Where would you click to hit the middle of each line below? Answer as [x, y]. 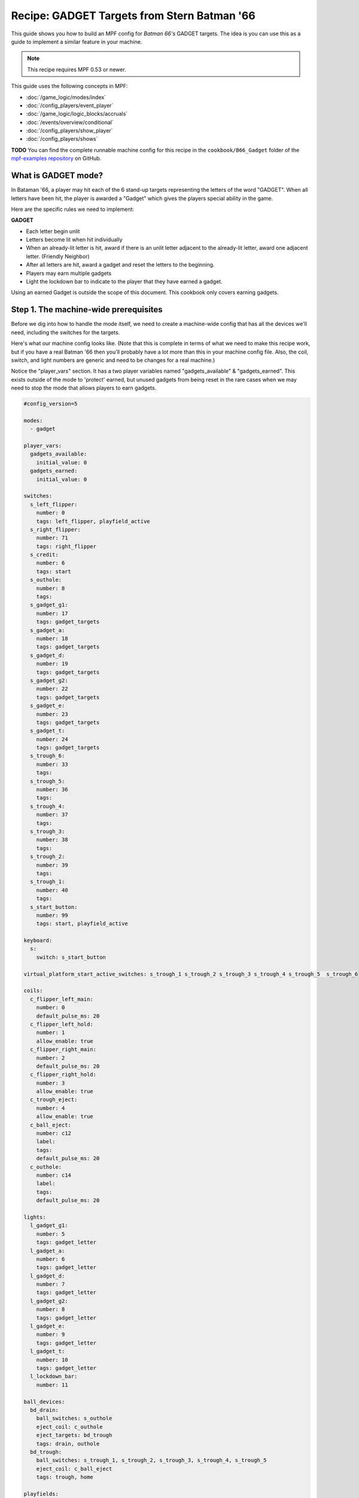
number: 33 [52, 764]
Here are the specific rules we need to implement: [73, 209]
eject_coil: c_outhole [69, 1427]
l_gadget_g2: [49, 1301]
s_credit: [45, 555]
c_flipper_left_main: [62, 999]
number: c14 [54, 1175]
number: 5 [51, 1234]
